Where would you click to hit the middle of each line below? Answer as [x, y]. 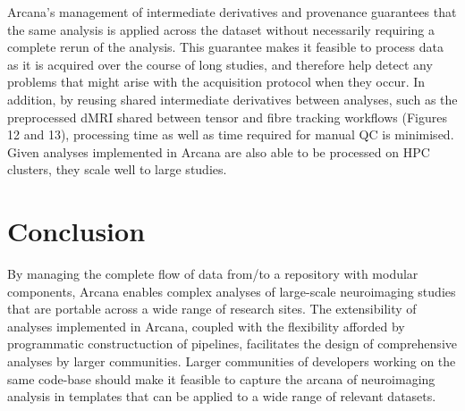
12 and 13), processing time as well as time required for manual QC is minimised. [231, 134]
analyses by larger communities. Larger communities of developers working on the [232, 361]
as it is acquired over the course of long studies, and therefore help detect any [220, 64]
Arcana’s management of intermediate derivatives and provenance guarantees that [232, 12]
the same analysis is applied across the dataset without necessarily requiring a [221, 29]
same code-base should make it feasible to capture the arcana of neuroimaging [221, 378]
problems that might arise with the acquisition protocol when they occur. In [216, 82]
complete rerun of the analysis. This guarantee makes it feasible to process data [225, 47]
